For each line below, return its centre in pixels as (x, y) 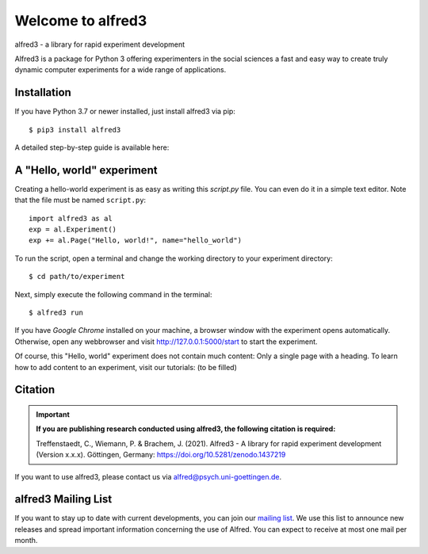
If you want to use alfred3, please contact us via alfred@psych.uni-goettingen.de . (148, 476)
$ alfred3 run (56, 313)
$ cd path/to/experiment (77, 277)
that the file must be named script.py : (80, 200)
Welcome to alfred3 (81, 21)
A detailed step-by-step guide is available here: (92, 147)
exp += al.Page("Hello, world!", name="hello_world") (135, 241)
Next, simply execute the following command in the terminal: (114, 294)
